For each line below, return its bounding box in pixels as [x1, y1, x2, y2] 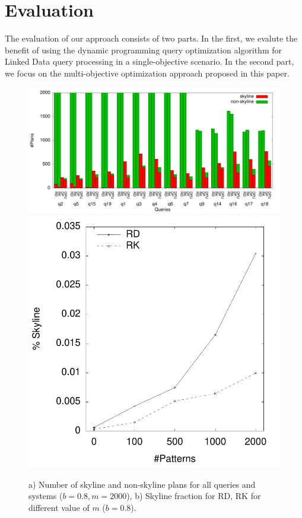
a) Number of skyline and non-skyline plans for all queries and [28, 478, 256, 490]
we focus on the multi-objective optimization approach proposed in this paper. [5, 66, 290, 79]
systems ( [28, 490, 63, 502]
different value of [28, 501, 90, 513]
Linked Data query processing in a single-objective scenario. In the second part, [5, 55, 294, 68]
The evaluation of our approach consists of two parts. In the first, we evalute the [5, 32, 298, 45]
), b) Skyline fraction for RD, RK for [126, 490, 261, 502]
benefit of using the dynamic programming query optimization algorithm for [5, 43, 282, 56]
